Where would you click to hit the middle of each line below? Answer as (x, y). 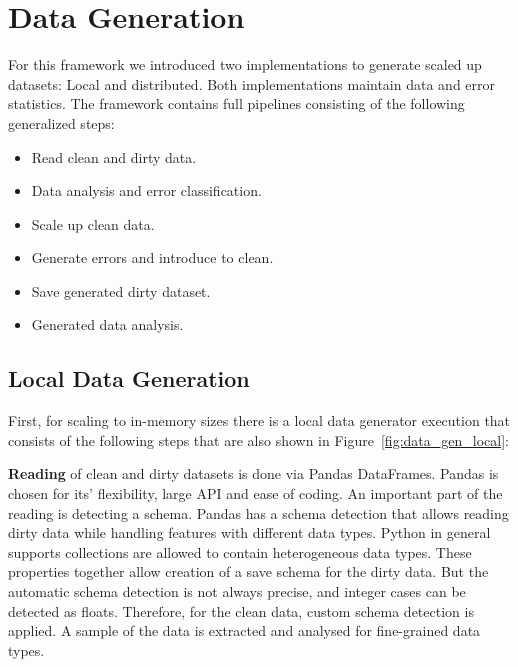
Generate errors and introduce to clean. (152, 257)
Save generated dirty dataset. (121, 290)
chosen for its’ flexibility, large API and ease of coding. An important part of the (255, 493)
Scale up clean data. (93, 223)
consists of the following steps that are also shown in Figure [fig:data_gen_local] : (258, 439)
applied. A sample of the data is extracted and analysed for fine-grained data (244, 630)
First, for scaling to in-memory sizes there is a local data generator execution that (259, 420)
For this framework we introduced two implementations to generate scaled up (245, 64)
